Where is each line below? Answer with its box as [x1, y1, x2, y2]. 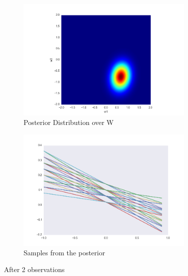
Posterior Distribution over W [24, 117, 114, 127]
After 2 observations [4, 264, 65, 274]
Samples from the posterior [24, 247, 105, 258]
